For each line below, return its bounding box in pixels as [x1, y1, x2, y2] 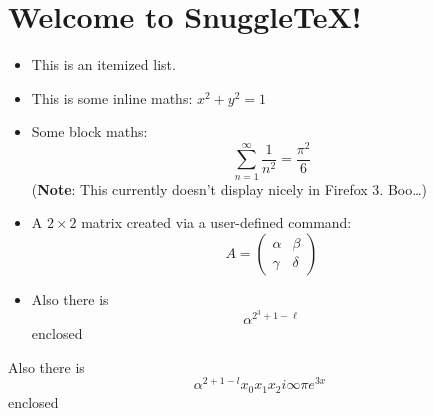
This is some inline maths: [31, 87, 193, 108]
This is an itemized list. [31, 54, 176, 75]
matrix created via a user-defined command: [81, 212, 352, 233]
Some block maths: [31, 121, 148, 142]
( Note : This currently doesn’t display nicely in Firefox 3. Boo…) [31, 178, 428, 199]
